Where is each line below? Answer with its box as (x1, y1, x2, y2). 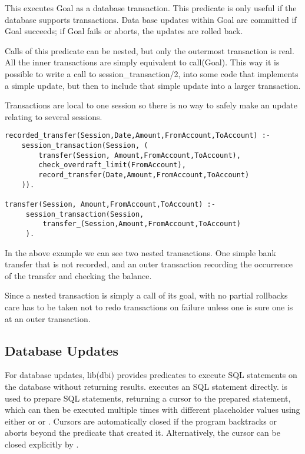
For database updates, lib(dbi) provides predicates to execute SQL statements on (5, 369, 297, 381)
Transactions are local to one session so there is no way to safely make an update (5, 99, 297, 111)
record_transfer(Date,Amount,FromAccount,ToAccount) (38, 170, 250, 179)
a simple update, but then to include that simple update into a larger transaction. (5, 79, 301, 91)
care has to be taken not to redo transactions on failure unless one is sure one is (5, 300, 293, 313)
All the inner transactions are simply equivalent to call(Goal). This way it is (5, 56, 280, 68)
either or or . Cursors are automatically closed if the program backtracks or (5, 415, 277, 427)
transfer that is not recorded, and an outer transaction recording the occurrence (5, 258, 293, 270)
